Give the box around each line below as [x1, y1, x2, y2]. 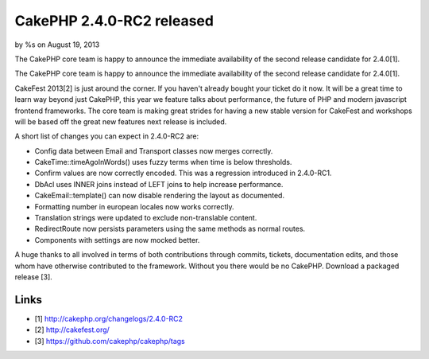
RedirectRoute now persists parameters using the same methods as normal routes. [34, 224, 306, 234]
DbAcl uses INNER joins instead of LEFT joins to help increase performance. [34, 179, 284, 189]
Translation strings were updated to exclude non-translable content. [34, 213, 257, 223]
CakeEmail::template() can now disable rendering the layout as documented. [34, 191, 285, 201]
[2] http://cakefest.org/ [34, 325, 110, 334]
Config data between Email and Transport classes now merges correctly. [34, 146, 273, 155]
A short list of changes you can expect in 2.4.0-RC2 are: [14, 131, 199, 141]
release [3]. [14, 271, 53, 282]
